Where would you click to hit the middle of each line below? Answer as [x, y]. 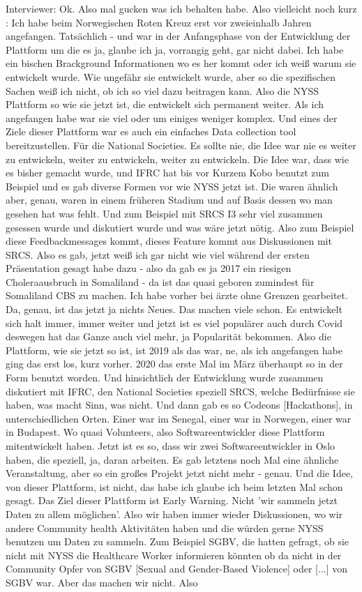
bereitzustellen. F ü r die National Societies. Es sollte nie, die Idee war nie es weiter [181, 145]
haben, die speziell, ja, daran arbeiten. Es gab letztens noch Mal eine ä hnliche [172, 459]
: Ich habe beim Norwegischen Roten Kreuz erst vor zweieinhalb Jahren [159, 22]
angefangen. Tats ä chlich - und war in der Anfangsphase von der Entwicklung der [178, 36]
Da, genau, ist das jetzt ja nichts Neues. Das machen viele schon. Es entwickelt [174, 309]
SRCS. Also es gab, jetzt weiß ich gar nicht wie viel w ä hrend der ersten [158, 254]
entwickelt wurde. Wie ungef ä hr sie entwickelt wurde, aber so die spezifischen [171, 76]
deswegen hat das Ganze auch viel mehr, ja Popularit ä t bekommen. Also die [168, 336]
